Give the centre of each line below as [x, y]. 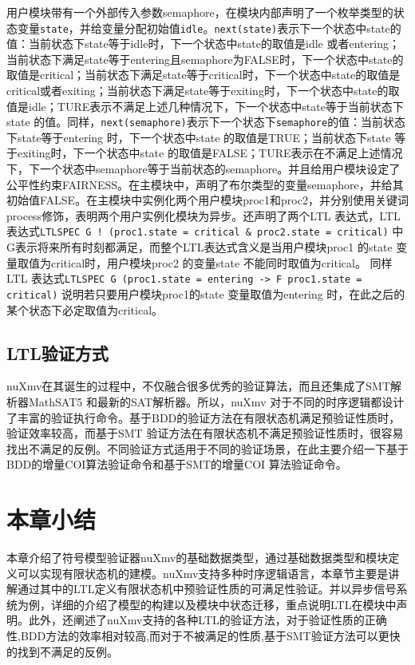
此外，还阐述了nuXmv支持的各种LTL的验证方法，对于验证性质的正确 [207, 620]
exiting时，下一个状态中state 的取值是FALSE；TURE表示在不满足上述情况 [210, 153]
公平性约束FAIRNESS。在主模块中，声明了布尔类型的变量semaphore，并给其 [205, 184]
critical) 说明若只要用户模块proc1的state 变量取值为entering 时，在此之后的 [206, 293]
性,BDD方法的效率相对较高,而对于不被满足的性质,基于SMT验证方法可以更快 [204, 636]
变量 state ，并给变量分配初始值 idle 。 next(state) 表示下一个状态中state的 [209, 28]
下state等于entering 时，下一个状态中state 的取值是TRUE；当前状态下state [199, 137]
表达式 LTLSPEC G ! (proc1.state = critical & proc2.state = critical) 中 [205, 231]
